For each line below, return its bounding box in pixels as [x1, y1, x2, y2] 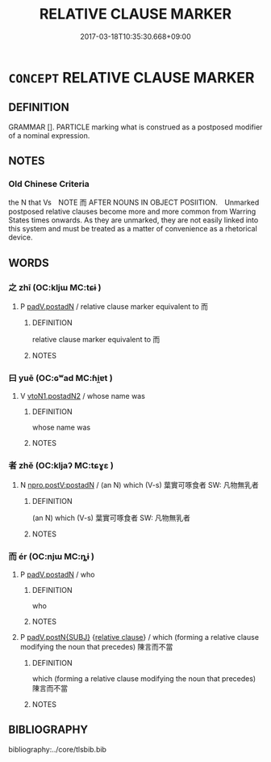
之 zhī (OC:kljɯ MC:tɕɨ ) [8, 282, 102, 293]
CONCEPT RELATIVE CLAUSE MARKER [8, 68, 255, 87]
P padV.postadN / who [19, 569, 95, 579]
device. [8, 232, 33, 243]
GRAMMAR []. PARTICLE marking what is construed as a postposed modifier [8, 122, 263, 132]
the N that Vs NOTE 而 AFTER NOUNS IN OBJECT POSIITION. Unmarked [8, 197, 260, 207]
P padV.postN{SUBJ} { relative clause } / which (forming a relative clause [19, 633, 260, 642]
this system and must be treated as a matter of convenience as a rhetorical [8, 224, 258, 234]
